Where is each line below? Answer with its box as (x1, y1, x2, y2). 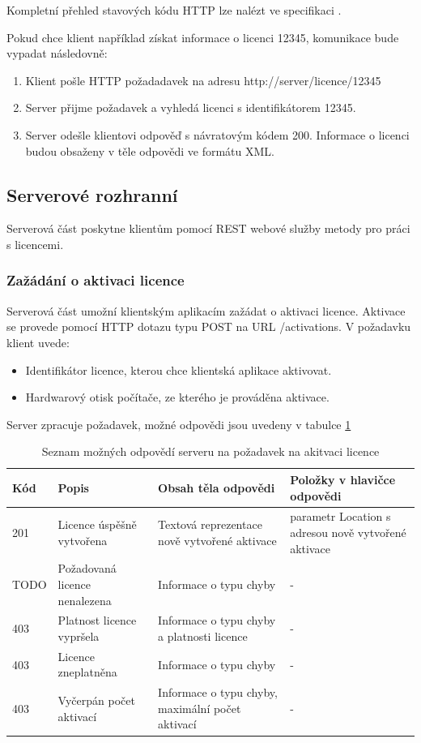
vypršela (57, 628, 100, 645)
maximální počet (158, 699, 241, 716)
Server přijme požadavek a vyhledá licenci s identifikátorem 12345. (25, 99, 356, 116)
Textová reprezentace (158, 516, 262, 533)
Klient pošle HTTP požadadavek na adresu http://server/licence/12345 (25, 71, 381, 88)
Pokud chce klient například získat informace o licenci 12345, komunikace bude (6, 28, 399, 45)
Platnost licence (57, 612, 137, 629)
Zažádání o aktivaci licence (6, 270, 185, 290)
